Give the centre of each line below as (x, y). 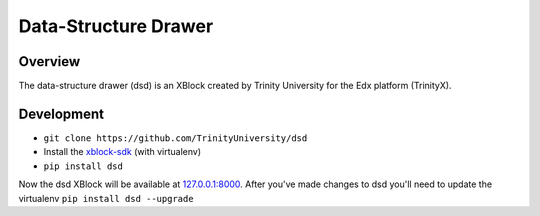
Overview (49, 61)
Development (61, 113)
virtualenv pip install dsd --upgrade (106, 198)
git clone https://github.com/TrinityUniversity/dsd (175, 138)
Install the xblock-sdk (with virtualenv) (122, 152)
